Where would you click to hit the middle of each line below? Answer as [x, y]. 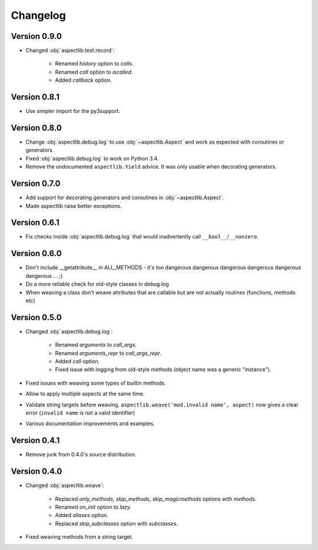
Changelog [38, 15]
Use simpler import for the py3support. [73, 111]
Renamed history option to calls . [94, 64]
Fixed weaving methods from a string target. [79, 537]
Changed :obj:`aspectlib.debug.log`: [69, 331]
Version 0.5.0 [36, 317]
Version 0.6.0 [36, 254]
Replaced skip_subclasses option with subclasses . [116, 524]
